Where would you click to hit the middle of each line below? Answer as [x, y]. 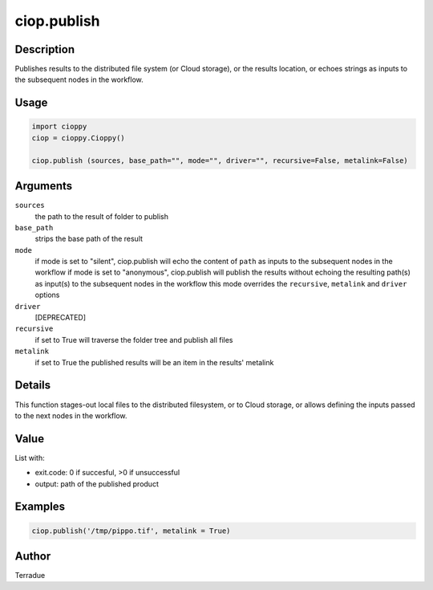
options [47, 295]
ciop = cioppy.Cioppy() [79, 138]
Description [45, 49]
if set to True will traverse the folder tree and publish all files [134, 340]
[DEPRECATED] [61, 318]
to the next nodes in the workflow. [71, 415]
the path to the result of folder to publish [101, 216]
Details [33, 385]
